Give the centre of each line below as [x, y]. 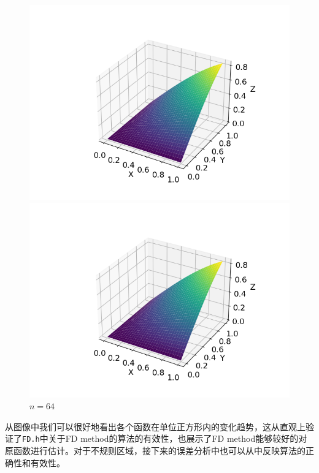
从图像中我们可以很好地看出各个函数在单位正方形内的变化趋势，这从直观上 [155, 426]
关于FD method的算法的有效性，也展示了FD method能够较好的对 [178, 438]
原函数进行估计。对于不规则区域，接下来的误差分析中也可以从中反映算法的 [155, 451]
